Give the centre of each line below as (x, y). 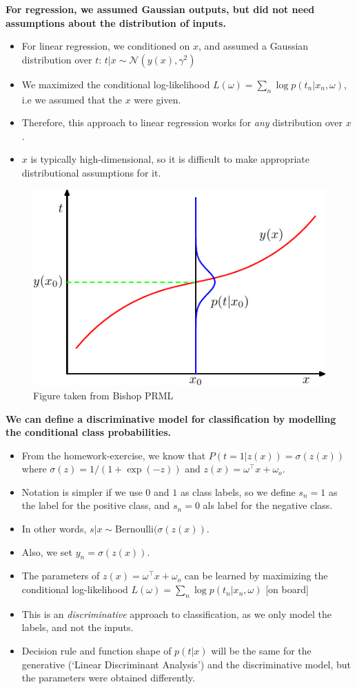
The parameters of (61, 576)
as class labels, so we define (238, 491)
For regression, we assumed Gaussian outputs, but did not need (160, 9)
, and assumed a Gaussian (254, 46)
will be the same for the (261, 651)
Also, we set (47, 551)
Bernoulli (134, 530)
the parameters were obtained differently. (108, 678)
